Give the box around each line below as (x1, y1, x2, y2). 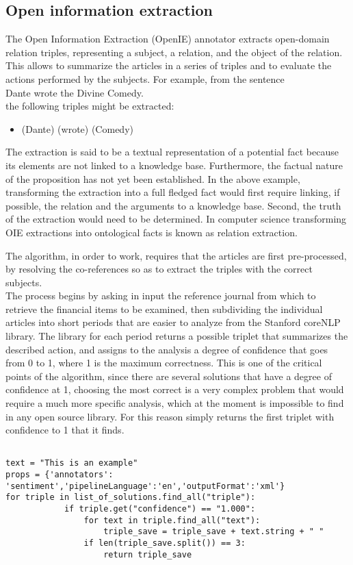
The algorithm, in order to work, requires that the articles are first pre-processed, (5, 248, 347, 262)
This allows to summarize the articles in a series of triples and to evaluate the (5, 58, 332, 73)
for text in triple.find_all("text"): (83, 515, 261, 525)
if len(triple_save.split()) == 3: (83, 538, 246, 549)
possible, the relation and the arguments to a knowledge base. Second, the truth (5, 198, 341, 212)
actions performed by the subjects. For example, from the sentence (5, 71, 285, 86)
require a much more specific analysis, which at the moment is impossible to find (5, 396, 344, 410)
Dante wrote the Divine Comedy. (5, 85, 144, 99)
